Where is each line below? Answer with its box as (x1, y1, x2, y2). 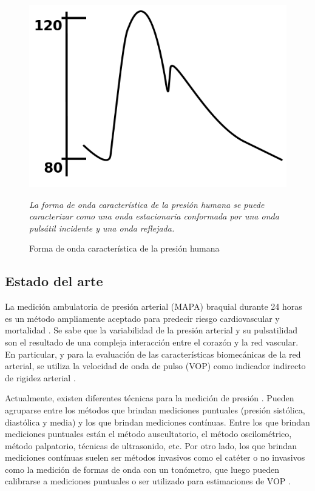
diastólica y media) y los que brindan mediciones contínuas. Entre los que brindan (5, 415, 310, 428)
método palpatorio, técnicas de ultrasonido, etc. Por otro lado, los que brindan (5, 439, 297, 452)
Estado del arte (5, 272, 103, 290)
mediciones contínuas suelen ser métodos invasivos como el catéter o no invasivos (5, 451, 305, 464)
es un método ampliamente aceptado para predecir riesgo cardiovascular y (5, 312, 280, 324)
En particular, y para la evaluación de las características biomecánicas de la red (5, 347, 301, 360)
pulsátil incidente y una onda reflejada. (29, 221, 175, 234)
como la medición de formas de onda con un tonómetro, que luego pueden (5, 463, 280, 475)
